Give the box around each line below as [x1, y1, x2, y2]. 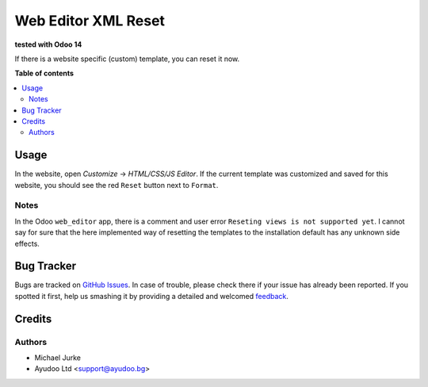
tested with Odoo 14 [14, 40, 82, 49]
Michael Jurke [34, 353, 81, 362]
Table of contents [14, 68, 75, 79]
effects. [14, 239, 40, 248]
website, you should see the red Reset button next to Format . [14, 180, 219, 190]
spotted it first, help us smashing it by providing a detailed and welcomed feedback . [14, 291, 289, 301]
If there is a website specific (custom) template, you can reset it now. [14, 54, 240, 63]
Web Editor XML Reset [14, 12, 166, 29]
